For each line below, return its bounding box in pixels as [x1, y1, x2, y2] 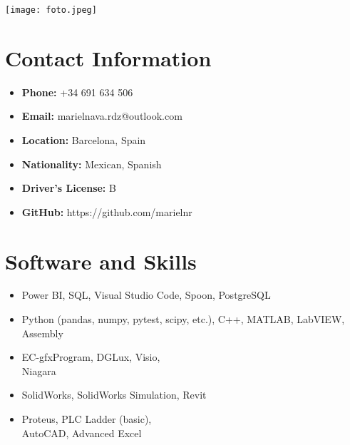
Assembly [21, 325, 63, 340]
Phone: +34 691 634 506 [21, 84, 133, 99]
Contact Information [5, 43, 212, 72]
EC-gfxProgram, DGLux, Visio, [21, 349, 160, 364]
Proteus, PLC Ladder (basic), [21, 411, 152, 426]
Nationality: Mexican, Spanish [21, 156, 162, 171]
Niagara [21, 363, 56, 378]
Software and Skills [5, 246, 197, 275]
